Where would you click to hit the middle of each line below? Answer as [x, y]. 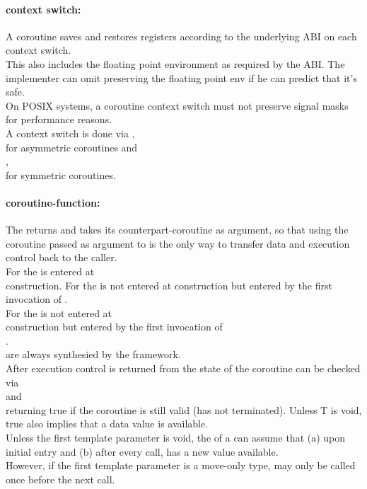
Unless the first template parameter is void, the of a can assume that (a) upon [176, 438]
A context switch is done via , [70, 133]
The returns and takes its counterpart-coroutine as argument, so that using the [177, 230]
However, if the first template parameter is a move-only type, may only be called [181, 465]
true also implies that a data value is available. [107, 424]
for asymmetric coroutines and [72, 147]
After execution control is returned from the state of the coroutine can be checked [183, 368]
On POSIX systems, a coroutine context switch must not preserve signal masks [177, 105]
